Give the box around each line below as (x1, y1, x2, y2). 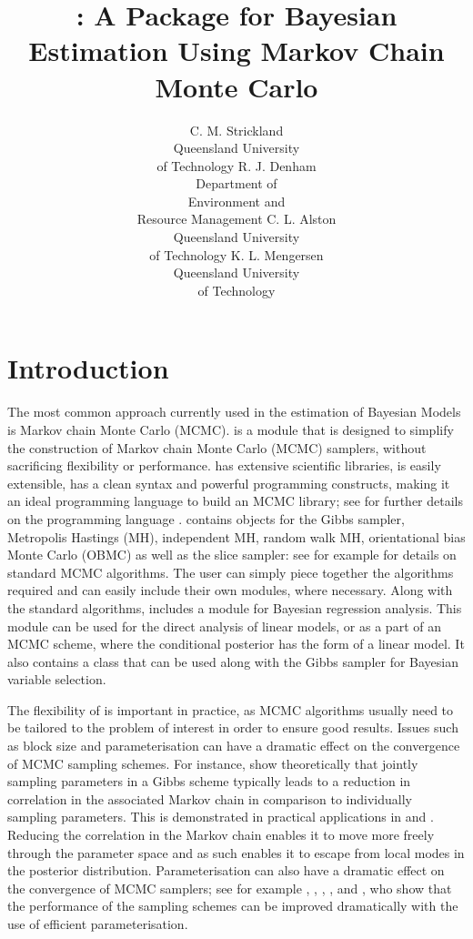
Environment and (187, 191, 286, 210)
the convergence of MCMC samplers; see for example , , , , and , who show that (7, 878, 452, 897)
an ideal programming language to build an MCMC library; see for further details (7, 491, 464, 510)
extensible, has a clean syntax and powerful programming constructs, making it (7, 473, 450, 492)
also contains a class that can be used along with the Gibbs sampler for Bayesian (7, 651, 459, 671)
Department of (196, 174, 277, 193)
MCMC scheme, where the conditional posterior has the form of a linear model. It (7, 634, 465, 653)
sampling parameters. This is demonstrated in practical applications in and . (7, 807, 434, 826)
